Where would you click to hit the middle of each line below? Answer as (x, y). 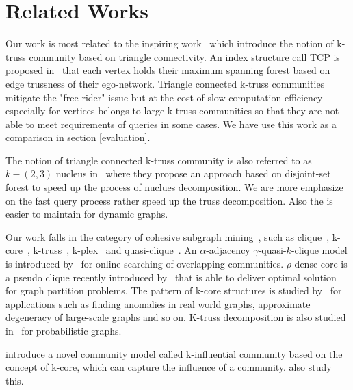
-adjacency (228, 250)
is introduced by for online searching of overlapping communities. (145, 264)
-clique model (319, 250)
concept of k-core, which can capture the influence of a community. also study (169, 367)
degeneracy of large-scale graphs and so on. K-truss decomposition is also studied (176, 317)
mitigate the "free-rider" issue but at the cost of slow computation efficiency (164, 97)
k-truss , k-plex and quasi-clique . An (115, 250)
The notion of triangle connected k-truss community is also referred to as (159, 160)
